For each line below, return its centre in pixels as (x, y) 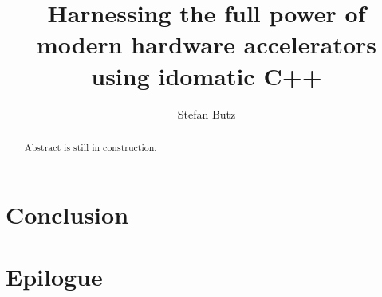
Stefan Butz (207, 113)
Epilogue (54, 276)
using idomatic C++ (207, 75)
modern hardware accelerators (207, 44)
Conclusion (67, 214)
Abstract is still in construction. (91, 147)
